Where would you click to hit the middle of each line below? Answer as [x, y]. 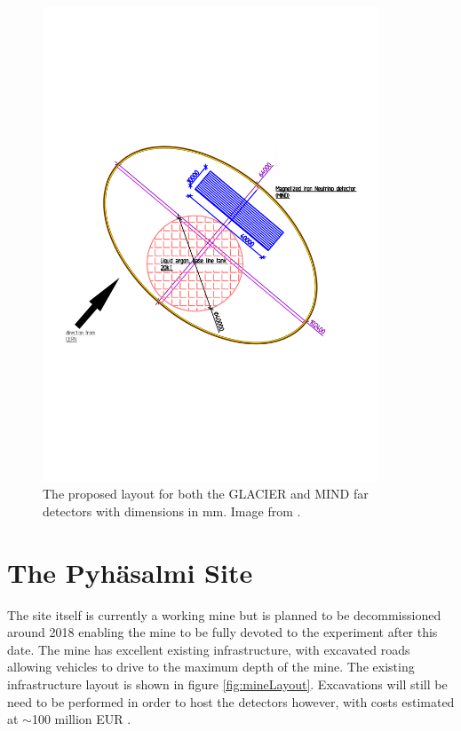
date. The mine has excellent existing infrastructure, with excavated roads [209, 649]
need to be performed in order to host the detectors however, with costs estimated [231, 701]
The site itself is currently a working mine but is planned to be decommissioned [224, 614]
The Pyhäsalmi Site [130, 572]
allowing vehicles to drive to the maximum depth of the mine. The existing [211, 667]
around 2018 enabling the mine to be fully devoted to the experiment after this [223, 632]
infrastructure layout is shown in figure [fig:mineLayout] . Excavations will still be [227, 684]
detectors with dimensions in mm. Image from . [172, 511]
